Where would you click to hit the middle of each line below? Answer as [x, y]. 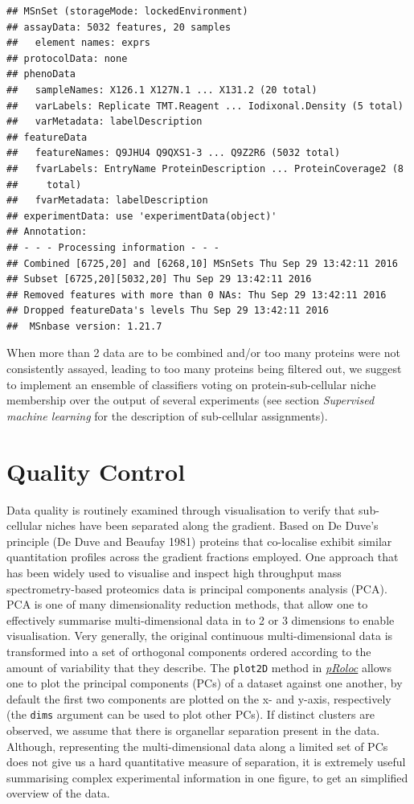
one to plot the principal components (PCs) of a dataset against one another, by [205, 683]
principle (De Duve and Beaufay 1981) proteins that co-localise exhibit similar [199, 541]
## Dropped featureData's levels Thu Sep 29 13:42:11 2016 [168, 311]
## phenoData [41, 74]
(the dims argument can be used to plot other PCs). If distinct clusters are [191, 714]
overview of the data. [58, 793]
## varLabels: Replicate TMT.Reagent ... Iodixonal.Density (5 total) [205, 106]
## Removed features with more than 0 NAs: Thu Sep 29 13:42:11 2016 [197, 295]
